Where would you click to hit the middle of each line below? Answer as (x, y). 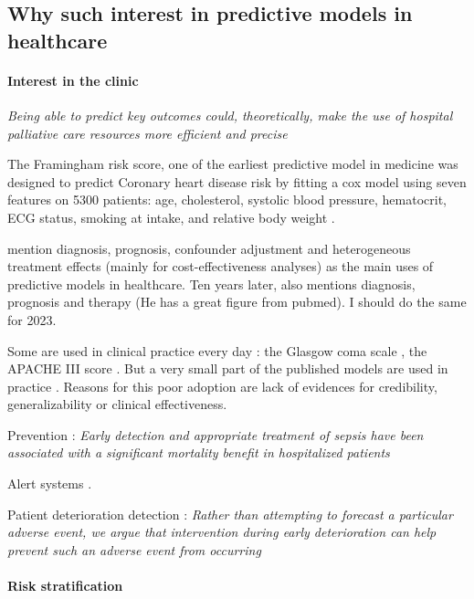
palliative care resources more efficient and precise (147, 133)
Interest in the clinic (73, 80)
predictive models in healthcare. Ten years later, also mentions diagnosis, (211, 284)
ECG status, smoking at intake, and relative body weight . (171, 217)
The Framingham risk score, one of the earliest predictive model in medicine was (233, 164)
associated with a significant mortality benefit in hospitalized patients (199, 452)
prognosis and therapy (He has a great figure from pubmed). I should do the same (237, 302)
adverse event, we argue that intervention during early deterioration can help (222, 532)
